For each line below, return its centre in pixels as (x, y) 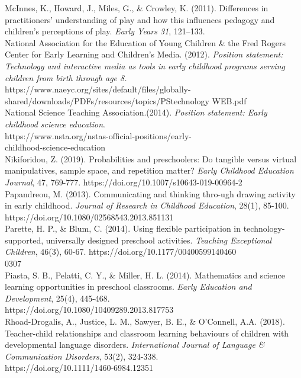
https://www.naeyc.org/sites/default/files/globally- (98, 89)
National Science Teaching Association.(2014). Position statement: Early (136, 112)
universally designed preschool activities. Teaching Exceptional (159, 240)
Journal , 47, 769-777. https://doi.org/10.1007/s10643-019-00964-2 (124, 182)
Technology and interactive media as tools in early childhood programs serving (145, 65)
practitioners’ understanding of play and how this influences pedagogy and (140, 19)
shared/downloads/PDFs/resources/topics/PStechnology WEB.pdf (126, 100)
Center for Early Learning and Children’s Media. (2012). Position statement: (144, 54)
